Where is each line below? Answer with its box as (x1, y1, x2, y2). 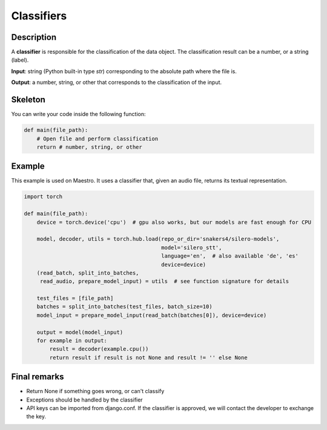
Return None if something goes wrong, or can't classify (26, 388, 165, 395)
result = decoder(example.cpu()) (49, 345, 149, 353)
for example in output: (36, 337, 107, 344)
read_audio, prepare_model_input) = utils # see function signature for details (39, 278, 289, 285)
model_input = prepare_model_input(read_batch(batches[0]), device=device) (36, 311, 267, 319)
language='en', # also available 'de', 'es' (161, 253, 299, 259)
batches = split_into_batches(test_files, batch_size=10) (36, 303, 213, 310)
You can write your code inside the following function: (11, 111, 146, 118)
